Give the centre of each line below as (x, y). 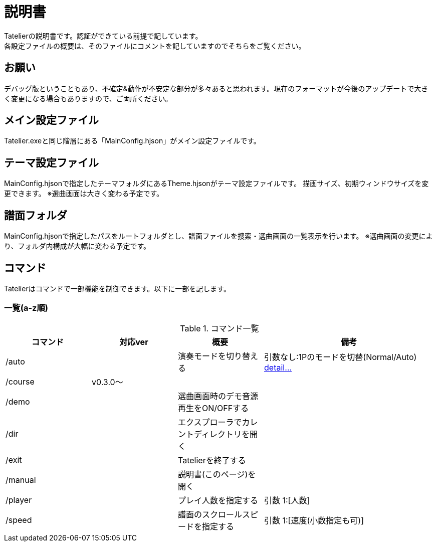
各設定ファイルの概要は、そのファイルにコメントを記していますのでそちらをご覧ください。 (155, 46)
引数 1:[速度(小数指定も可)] (314, 520)
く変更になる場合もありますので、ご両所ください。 (88, 98)
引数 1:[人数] (287, 500)
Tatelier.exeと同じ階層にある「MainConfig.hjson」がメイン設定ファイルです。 (132, 141)
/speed (19, 520)
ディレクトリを (222, 434)
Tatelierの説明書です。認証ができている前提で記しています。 (103, 36)
